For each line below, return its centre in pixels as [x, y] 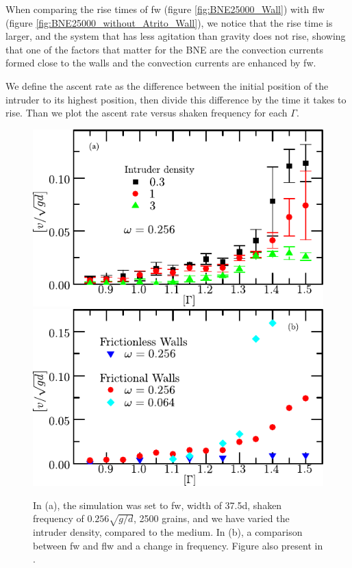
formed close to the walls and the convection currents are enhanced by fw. [161, 63]
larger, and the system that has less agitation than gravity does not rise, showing [176, 36]
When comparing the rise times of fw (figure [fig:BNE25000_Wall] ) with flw [165, 9]
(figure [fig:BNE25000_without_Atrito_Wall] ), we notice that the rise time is [169, 22]
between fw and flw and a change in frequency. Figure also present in [178, 545]
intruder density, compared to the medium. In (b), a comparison [168, 532]
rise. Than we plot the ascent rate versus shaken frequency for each [147, 113]
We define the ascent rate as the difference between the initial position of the [167, 85]
